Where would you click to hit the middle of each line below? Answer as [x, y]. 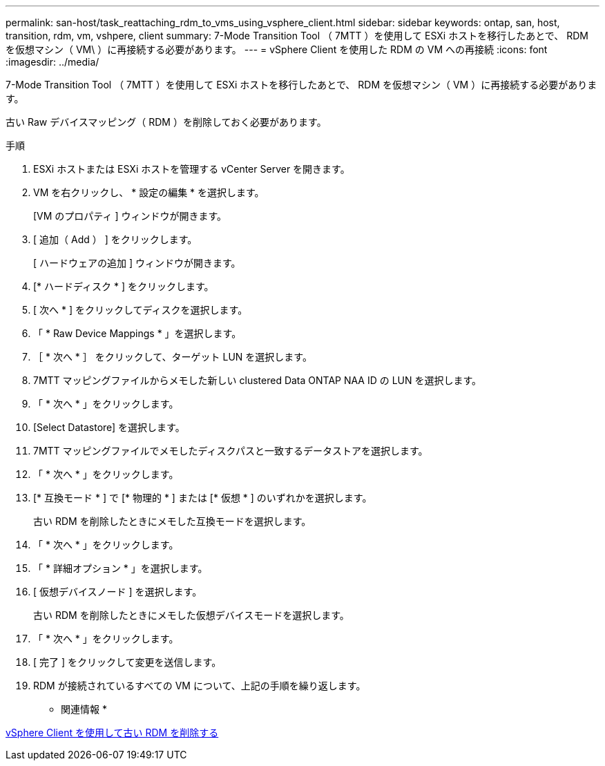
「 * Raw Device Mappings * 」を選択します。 [137, 333]
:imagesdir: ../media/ [52, 62]
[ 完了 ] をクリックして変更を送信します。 [127, 662]
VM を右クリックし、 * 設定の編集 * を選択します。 [149, 192]
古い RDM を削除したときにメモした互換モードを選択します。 [172, 521]
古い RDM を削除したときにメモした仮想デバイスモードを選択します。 [191, 615]
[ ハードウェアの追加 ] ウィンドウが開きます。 [137, 263]
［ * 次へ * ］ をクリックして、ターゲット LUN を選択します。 [173, 357]
